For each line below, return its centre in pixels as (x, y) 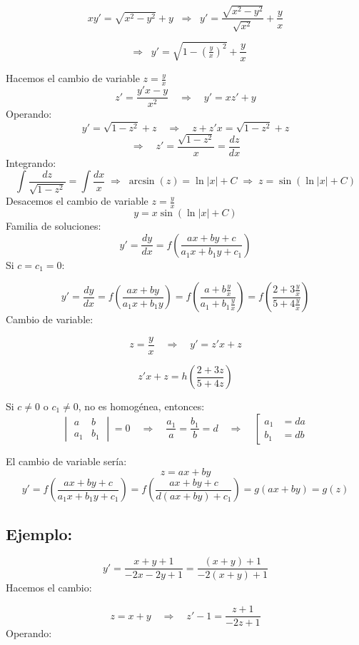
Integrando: (31, 162)
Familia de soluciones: (54, 226)
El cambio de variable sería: (66, 461)
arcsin (142, 182)
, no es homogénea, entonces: (141, 406)
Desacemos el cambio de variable (77, 201)
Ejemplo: (39, 533)
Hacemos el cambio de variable (73, 78)
